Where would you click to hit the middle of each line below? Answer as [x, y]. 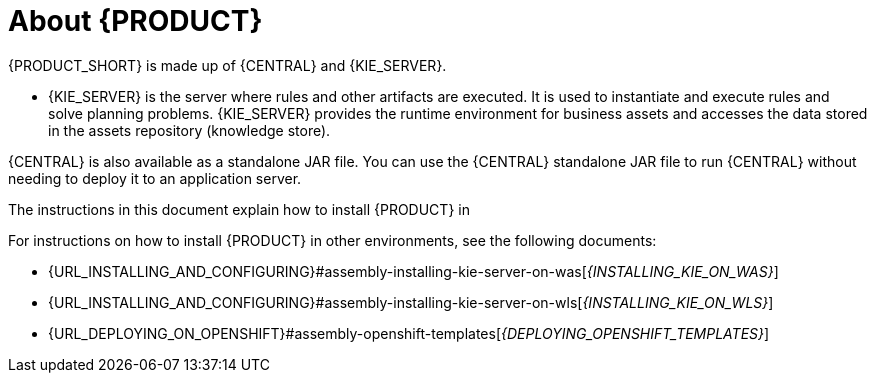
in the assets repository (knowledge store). [189, 130]
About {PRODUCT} [135, 21]
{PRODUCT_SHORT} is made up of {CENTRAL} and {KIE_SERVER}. [227, 65]
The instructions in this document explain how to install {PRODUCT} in [239, 209]
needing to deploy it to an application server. [155, 178]
